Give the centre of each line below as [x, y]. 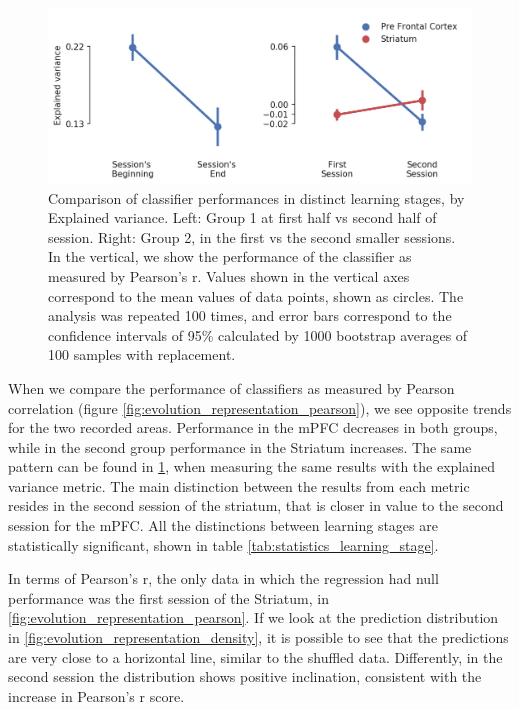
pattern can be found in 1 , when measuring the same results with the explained [251, 466]
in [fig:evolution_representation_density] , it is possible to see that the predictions [258, 637]
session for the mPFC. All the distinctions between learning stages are [223, 525]
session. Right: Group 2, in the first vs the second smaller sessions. [252, 236]
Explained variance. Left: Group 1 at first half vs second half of [242, 217]
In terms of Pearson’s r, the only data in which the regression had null [223, 578]
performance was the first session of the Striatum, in [168, 597]
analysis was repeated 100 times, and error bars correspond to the [250, 315]
